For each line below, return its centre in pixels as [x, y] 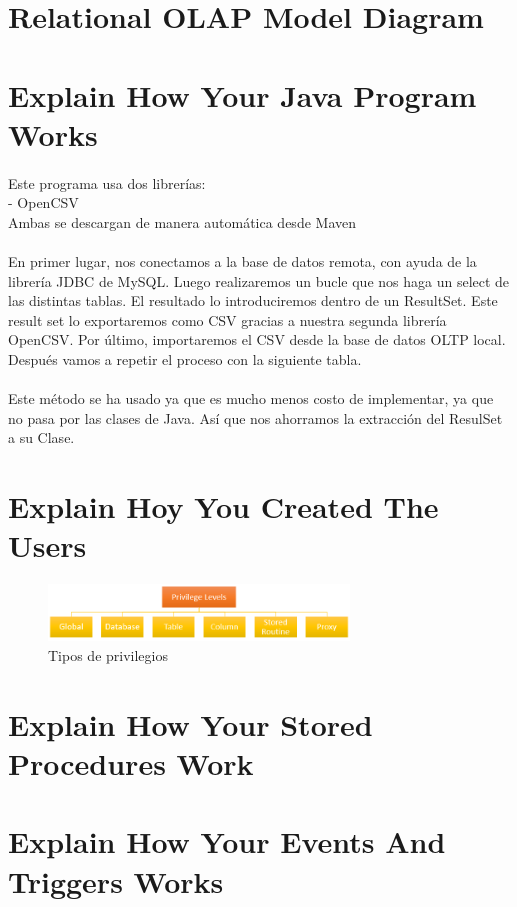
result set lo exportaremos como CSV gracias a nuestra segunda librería [227, 319]
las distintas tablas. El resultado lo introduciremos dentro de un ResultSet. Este [253, 300]
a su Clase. [41, 437]
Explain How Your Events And [227, 841]
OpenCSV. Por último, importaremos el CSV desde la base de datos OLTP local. [257, 339]
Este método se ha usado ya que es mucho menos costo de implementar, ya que [251, 398]
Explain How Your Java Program [242, 94]
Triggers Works [116, 880]
